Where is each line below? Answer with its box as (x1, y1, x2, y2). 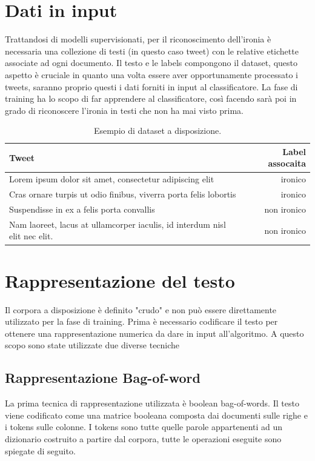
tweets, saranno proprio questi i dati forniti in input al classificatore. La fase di (5, 80, 298, 93)
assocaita (268, 157, 306, 170)
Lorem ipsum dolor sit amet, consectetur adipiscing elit (9, 173, 214, 185)
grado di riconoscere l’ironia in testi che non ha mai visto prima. (5, 104, 244, 116)
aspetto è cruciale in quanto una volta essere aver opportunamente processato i (5, 68, 298, 81)
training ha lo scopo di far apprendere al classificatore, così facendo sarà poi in (5, 92, 297, 105)
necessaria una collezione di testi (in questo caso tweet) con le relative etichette (5, 44, 299, 57)
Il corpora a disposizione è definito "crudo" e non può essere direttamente (5, 303, 277, 316)
